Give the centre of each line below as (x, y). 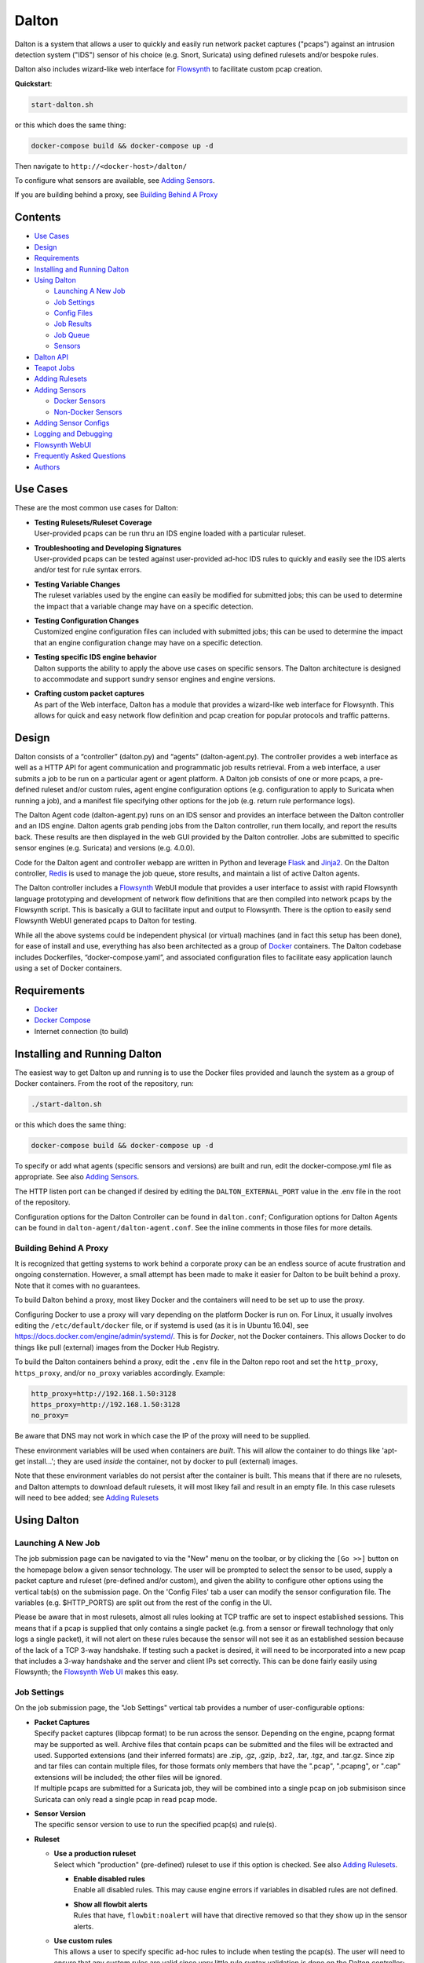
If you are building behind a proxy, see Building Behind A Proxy (116, 195)
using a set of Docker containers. (68, 968)
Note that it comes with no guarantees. (77, 1285)
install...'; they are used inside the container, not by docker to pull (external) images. (163, 1461)
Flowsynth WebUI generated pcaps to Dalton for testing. (106, 921)
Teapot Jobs (54, 368)
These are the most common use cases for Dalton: (96, 508)
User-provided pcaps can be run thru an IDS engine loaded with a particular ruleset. (170, 533)
